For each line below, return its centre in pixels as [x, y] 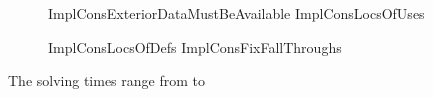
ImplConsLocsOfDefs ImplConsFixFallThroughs [195, 46]
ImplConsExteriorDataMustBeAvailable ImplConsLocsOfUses [236, 13]
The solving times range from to [106, 80]
